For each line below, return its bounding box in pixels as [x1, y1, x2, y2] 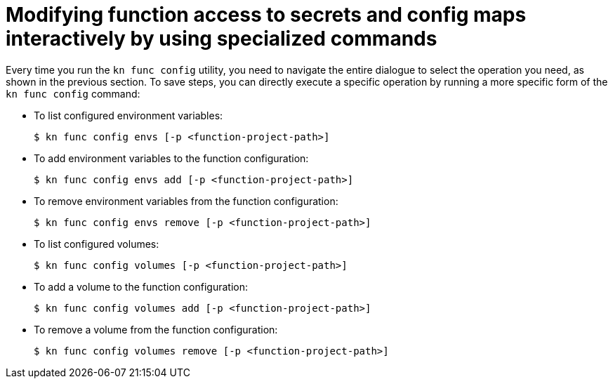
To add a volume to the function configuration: [34, 280, 248, 293]
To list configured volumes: [34, 237, 159, 250]
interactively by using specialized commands [6, 27, 437, 51]
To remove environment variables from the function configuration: [34, 194, 338, 207]
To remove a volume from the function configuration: [34, 323, 278, 336]
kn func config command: [6, 87, 140, 100]
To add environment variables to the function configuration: [34, 152, 309, 164]
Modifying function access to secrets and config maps [6, 3, 527, 27]
